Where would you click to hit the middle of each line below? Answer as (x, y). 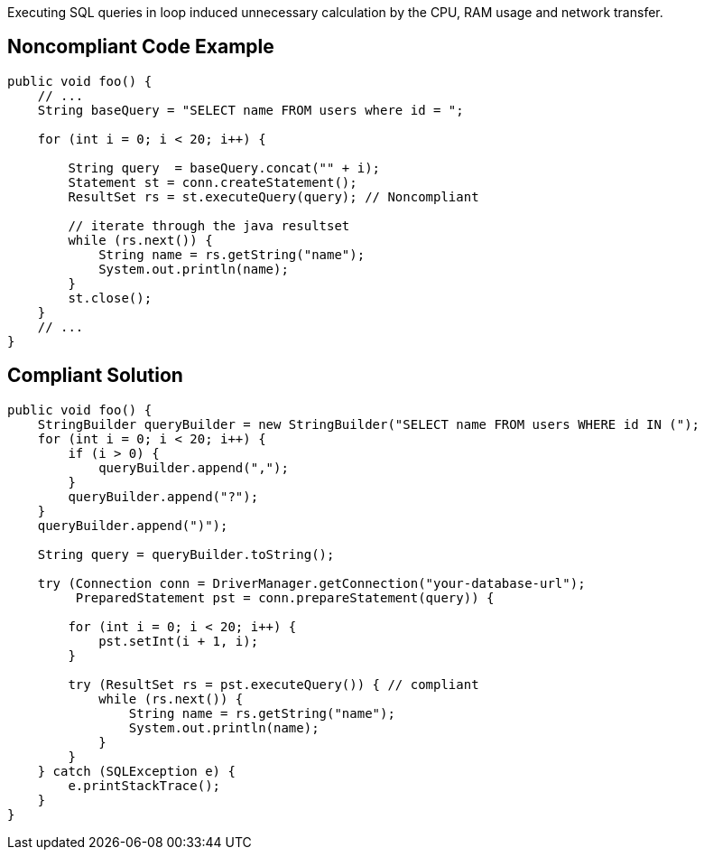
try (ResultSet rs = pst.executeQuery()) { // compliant (273, 684)
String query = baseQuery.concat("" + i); (224, 168)
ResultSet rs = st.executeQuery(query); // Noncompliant (273, 196)
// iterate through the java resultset (209, 225)
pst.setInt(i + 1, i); (179, 641)
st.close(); (110, 298)
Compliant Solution (95, 376)
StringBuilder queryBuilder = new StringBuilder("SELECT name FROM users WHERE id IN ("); (369, 424)
